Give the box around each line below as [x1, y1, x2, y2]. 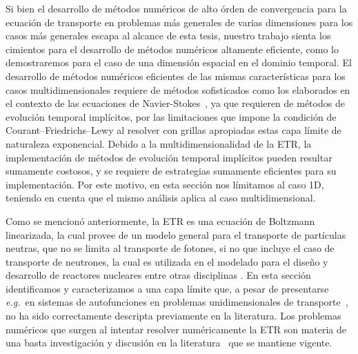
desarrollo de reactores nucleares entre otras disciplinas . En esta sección [6, 268, 311, 282]
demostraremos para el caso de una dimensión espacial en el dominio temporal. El [6, 55, 352, 70]
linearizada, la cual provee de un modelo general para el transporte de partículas [6, 227, 346, 242]
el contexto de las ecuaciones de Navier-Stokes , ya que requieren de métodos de [6, 96, 345, 110]
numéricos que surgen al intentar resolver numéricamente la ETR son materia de [6, 322, 347, 336]
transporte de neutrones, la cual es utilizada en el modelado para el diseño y [6, 254, 328, 268]
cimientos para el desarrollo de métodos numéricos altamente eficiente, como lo [6, 41, 339, 56]
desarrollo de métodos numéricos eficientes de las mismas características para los [6, 68, 346, 83]
